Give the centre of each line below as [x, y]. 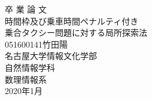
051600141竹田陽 [36, 44]
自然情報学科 [30, 67]
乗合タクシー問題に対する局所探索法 [76, 32]
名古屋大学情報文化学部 [51, 56]
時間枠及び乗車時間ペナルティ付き [72, 21]
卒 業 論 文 [26, 9]
